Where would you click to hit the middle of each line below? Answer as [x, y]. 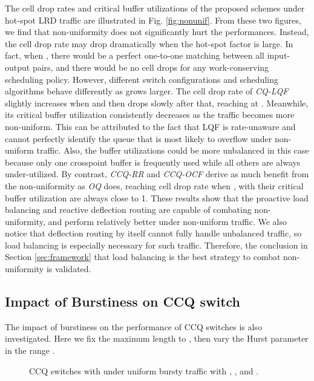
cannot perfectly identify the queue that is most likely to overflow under [139, 138]
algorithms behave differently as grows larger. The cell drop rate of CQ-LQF [147, 91]
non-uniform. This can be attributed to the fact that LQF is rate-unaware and [150, 126]
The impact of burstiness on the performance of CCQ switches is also [133, 326]
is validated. [69, 269]
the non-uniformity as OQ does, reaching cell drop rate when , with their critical [154, 185]
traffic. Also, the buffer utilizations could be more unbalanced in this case [173, 150]
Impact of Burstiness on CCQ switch [123, 301]
